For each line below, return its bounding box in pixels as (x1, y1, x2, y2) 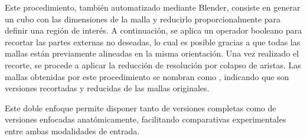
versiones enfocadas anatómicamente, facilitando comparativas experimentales (5, 113, 286, 125)
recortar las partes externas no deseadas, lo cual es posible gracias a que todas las (5, 35, 301, 48)
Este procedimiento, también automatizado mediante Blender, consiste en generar (5, 1, 301, 13)
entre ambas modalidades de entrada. (5, 124, 140, 137)
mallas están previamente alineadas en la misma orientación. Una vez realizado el (5, 47, 299, 59)
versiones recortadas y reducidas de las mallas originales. (5, 82, 210, 94)
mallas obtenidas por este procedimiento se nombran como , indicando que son (5, 70, 289, 82)
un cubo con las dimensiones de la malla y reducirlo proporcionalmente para (5, 12, 281, 25)
